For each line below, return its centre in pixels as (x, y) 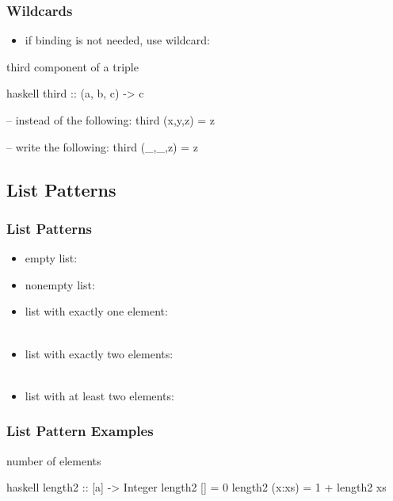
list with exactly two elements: (99, 353)
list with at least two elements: (99, 395)
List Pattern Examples (80, 431)
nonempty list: (60, 284)
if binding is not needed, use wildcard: (117, 40)
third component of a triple (72, 66)
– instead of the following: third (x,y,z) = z (111, 120)
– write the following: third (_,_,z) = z (102, 146)
